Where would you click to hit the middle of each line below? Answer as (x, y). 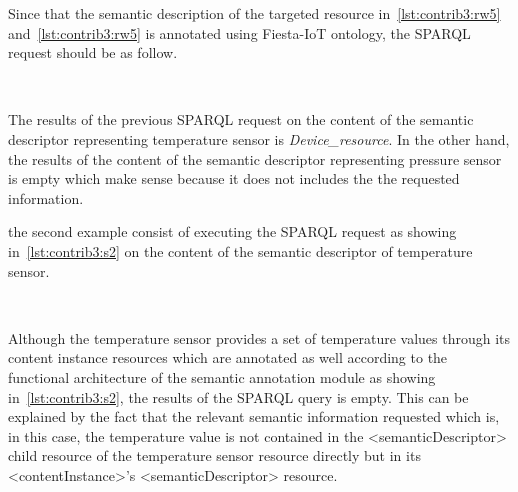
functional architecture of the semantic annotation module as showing (222, 376)
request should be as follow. (93, 52)
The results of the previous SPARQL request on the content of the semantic (241, 119)
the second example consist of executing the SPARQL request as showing (232, 231)
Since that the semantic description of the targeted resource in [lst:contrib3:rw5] (254, 13)
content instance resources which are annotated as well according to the (228, 357)
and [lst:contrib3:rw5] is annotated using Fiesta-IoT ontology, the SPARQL (239, 32)
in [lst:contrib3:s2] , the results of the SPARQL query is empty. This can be (238, 396)
